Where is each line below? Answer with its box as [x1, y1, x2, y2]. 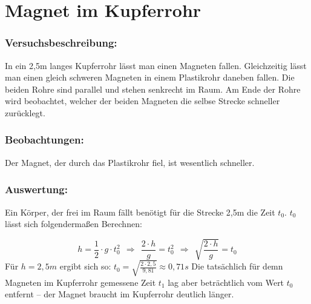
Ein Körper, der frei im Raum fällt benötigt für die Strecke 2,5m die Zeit [5, 205, 275, 218]
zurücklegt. [5, 106, 45, 119]
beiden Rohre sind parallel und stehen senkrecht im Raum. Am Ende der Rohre [5, 82, 301, 95]
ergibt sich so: [59, 260, 111, 273]
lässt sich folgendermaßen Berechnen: [5, 217, 142, 230]
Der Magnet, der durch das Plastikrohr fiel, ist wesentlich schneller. [5, 156, 255, 168]
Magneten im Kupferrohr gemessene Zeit [5, 276, 156, 288]
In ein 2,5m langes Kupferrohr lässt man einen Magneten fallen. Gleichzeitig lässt [5, 59, 307, 71]
